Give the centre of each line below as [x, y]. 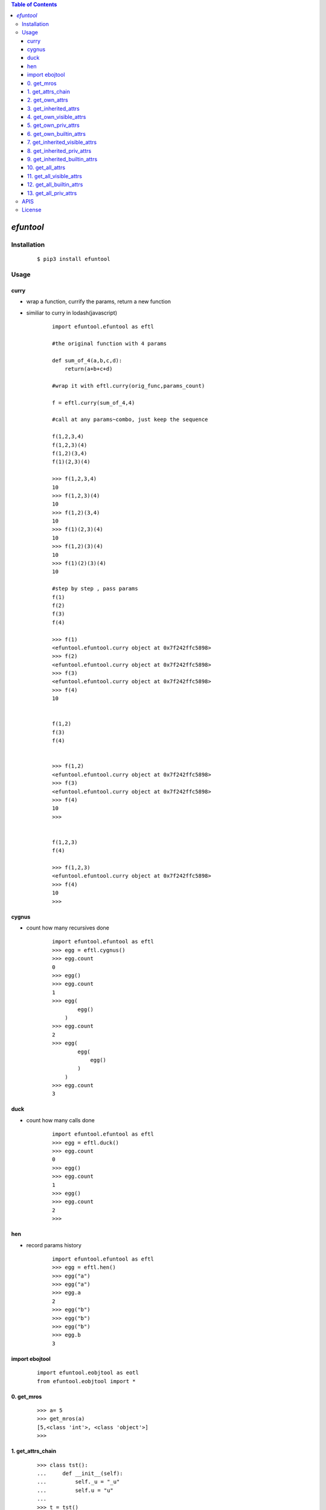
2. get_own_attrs [48, 100]
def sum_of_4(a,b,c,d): [87, 360]
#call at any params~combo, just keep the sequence [130, 419]
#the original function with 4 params [110, 343]
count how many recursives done [68, 928]
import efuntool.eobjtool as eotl [88, 1373]
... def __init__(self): [80, 1473]
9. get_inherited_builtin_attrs [62, 159]
